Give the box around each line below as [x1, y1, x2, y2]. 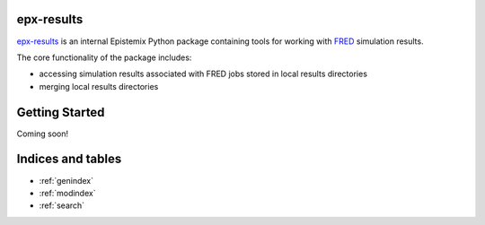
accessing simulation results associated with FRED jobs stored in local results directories [39, 68, 368, 80]
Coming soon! [16, 128, 69, 139]
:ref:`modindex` [39, 187, 96, 198]
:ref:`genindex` [39, 175, 94, 186]
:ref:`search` [39, 200, 85, 211]
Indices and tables [16, 151, 122, 167]
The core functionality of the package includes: [16, 52, 192, 63]
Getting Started [16, 104, 105, 120]
